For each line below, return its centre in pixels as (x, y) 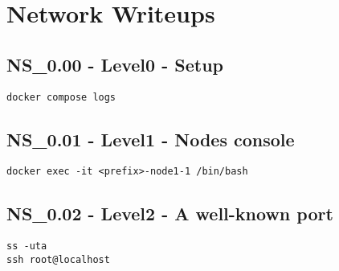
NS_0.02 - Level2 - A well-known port (170, 214)
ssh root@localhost (58, 259)
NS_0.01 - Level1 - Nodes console (151, 139)
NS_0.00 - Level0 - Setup (115, 64)
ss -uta (27, 246)
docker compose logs (61, 97)
